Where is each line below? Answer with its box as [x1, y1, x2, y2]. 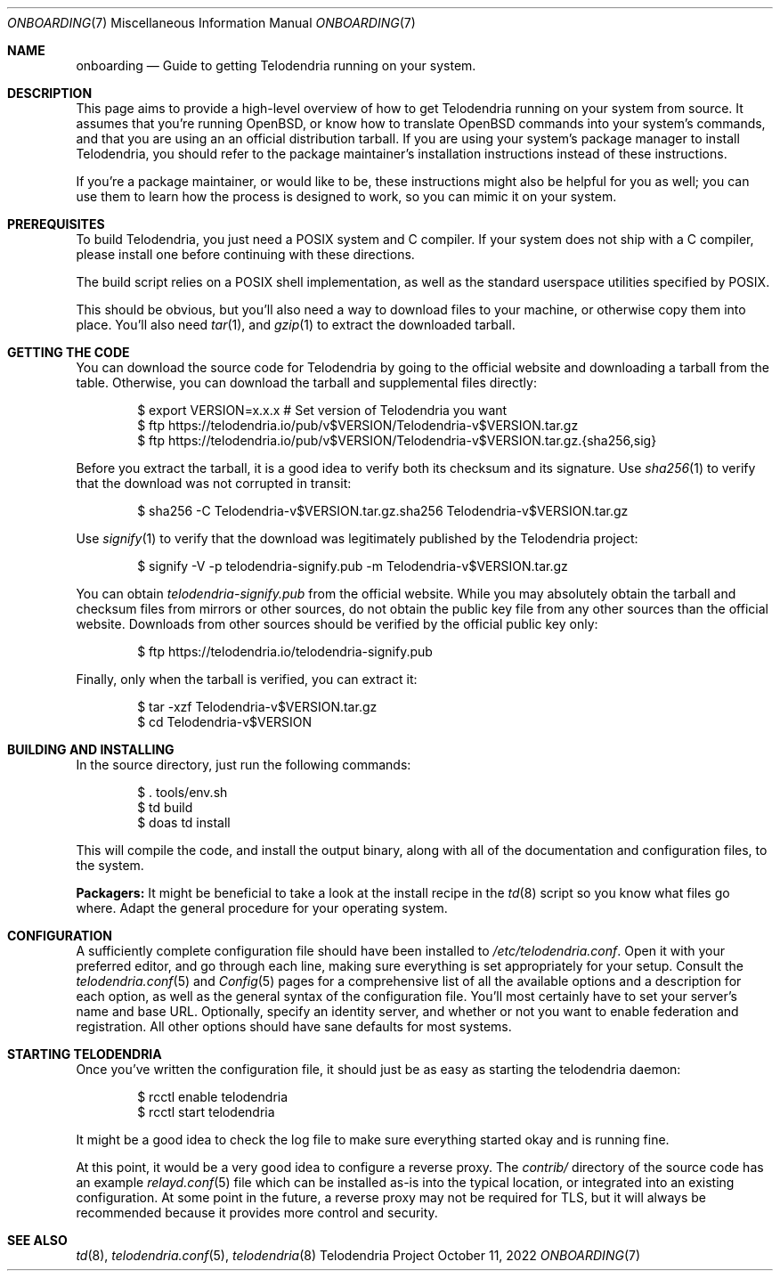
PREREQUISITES [7, 216, 105, 232]
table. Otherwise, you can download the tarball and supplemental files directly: [76, 375, 537, 390]
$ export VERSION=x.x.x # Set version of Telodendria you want [137, 403, 508, 418]
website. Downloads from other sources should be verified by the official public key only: [76, 616, 598, 631]
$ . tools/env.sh [137, 785, 228, 800]
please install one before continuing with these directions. [76, 247, 415, 262]
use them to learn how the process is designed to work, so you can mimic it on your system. [76, 189, 617, 204]
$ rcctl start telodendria [137, 1104, 275, 1119]
